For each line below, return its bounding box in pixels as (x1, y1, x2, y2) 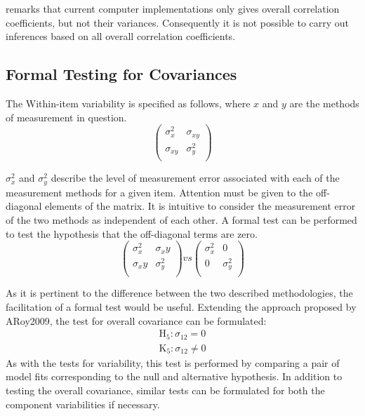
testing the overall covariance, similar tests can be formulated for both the (6, 382, 325, 397)
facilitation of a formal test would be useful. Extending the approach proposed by (6, 300, 357, 314)
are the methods (289, 95, 359, 110)
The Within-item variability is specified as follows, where (6, 95, 251, 110)
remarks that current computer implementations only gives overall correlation (6, 1, 340, 15)
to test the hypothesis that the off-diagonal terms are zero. (6, 226, 258, 241)
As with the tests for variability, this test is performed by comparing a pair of (6, 355, 340, 370)
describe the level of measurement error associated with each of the (51, 170, 340, 185)
